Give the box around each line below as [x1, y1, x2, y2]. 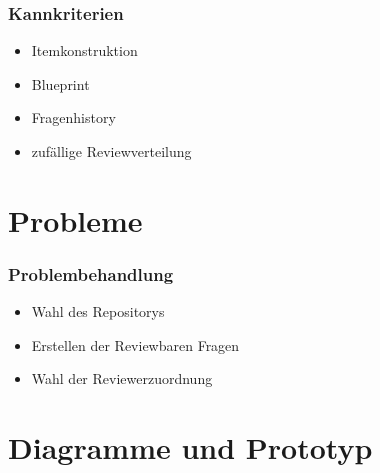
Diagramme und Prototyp [8, 427, 373, 468]
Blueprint [31, 73, 90, 94]
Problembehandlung [8, 261, 174, 286]
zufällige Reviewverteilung [31, 141, 192, 161]
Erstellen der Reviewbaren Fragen [31, 334, 240, 355]
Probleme [8, 199, 143, 240]
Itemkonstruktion [31, 40, 138, 61]
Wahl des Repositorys [31, 301, 165, 322]
